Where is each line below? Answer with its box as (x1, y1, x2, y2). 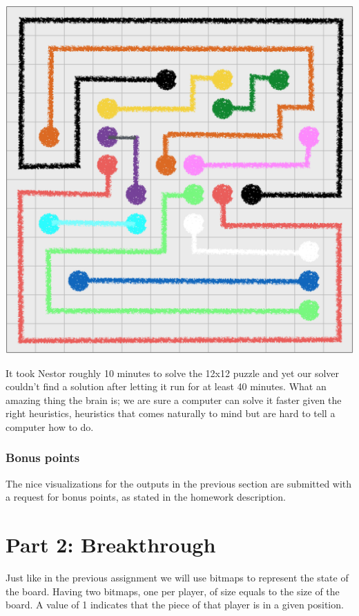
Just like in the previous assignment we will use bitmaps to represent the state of (6, 570, 349, 585)
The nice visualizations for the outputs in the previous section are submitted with (6, 476, 352, 490)
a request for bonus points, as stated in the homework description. (6, 490, 286, 504)
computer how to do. (6, 419, 94, 434)
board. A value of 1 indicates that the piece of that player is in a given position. (6, 597, 344, 612)
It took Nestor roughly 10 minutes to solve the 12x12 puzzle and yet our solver (6, 365, 340, 380)
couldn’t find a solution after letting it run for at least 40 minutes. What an (6, 379, 327, 394)
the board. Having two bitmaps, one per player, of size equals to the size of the (6, 584, 340, 598)
